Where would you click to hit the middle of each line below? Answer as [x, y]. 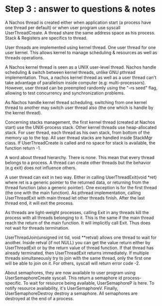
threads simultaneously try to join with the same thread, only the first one [78, 258]
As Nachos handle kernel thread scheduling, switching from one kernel [76, 102]
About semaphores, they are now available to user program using [70, 272]
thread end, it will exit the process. [40, 203]
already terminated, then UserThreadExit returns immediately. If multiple [77, 253]
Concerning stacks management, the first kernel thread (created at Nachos [80, 122]
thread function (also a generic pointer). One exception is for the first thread [81, 187]
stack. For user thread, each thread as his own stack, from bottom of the [77, 132]
